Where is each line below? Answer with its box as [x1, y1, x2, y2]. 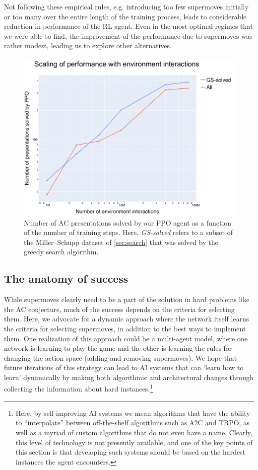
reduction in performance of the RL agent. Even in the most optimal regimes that [4, 21, 253, 31]
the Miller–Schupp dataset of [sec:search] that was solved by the [24, 236, 218, 247]
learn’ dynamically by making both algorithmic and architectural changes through [4, 372, 254, 382]
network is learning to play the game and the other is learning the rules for [4, 343, 232, 353]
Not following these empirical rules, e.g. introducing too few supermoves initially [4, 1, 249, 11]
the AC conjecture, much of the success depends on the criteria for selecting [4, 304, 235, 314]
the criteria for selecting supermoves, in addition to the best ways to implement [4, 323, 246, 333]
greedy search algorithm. [24, 246, 99, 257]
